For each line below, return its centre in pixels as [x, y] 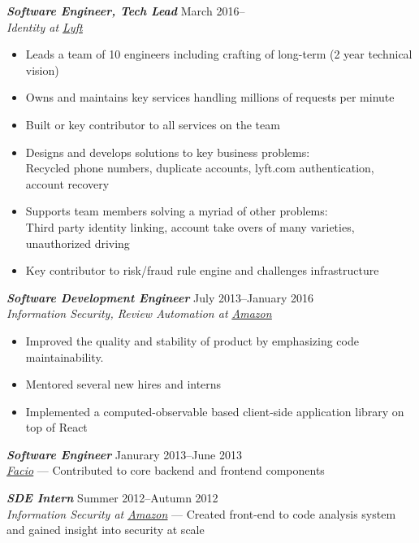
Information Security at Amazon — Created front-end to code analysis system [201, 513]
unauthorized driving [78, 243]
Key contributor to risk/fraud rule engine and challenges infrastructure [202, 270]
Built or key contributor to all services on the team [153, 124]
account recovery [67, 183]
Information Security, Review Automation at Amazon [139, 313]
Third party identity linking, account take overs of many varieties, [190, 226]
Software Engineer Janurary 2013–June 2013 [124, 454]
